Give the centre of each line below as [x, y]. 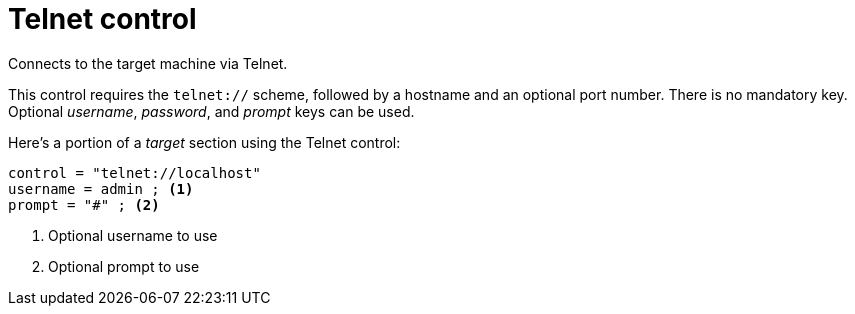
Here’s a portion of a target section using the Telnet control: [204, 142]
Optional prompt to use [124, 266]
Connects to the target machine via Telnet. [148, 63]
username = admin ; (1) [101, 188]
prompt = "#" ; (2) [84, 204]
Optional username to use [133, 235]
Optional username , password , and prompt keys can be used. [211, 111]
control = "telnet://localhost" [134, 172]
